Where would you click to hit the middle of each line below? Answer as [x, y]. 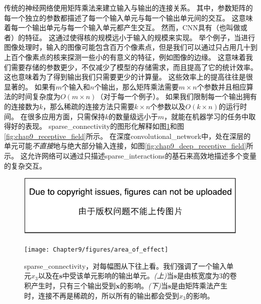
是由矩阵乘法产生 [199, 285]
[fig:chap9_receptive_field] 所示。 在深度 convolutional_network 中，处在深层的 [127, 136]
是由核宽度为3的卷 [207, 276]
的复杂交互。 [25, 165]
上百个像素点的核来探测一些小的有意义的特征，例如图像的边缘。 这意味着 [125, 57]
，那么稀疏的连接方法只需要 [89, 106]
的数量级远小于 [133, 116]
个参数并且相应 [222, 86]
